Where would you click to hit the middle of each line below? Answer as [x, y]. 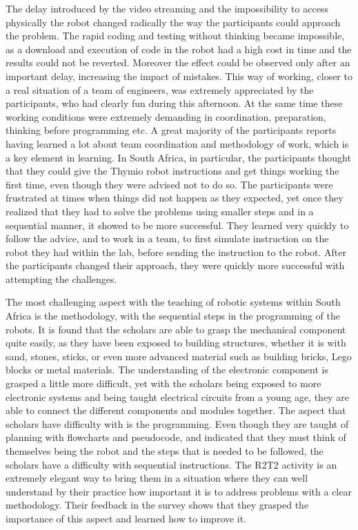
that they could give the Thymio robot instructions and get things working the [172, 171]
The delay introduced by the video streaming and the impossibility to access [167, 8]
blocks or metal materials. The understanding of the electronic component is [167, 370]
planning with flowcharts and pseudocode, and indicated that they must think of [176, 437]
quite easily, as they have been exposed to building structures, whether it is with [176, 343]
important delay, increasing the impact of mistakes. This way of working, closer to [179, 76]
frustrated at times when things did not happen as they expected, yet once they [175, 198]
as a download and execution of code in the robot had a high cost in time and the [179, 49]
